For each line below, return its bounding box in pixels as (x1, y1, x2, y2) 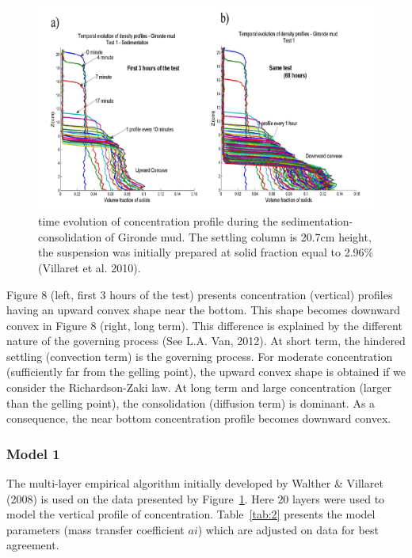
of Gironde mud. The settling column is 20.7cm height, (105, 228, 372, 245)
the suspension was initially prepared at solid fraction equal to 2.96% (38, 244, 374, 260)
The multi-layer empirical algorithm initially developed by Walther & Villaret (6, 475, 383, 492)
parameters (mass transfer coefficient (6, 521, 185, 537)
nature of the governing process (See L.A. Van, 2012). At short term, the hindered (6, 332, 406, 349)
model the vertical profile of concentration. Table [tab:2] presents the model (6, 506, 376, 522)
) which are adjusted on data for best (197, 521, 379, 537)
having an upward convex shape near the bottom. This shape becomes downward (6, 302, 401, 318)
